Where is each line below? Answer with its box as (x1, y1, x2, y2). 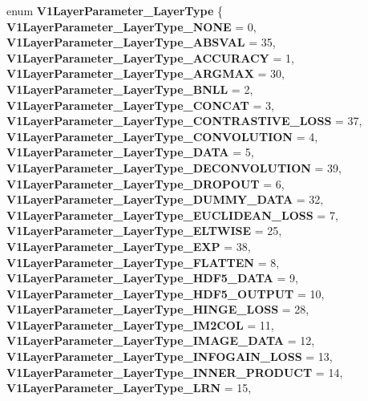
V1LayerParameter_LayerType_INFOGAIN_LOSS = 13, (6, 348, 333, 365)
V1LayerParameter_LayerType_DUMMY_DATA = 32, (6, 191, 324, 208)
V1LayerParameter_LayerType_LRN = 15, (6, 379, 252, 396)
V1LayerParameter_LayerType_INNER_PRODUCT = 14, (6, 363, 343, 380)
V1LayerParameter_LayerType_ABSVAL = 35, (6, 34, 276, 51)
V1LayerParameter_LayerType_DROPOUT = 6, (6, 175, 285, 192)
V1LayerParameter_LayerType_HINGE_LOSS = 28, (6, 301, 309, 318)
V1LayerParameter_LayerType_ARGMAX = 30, (6, 65, 285, 82)
